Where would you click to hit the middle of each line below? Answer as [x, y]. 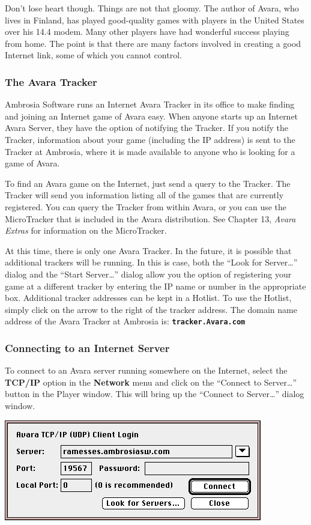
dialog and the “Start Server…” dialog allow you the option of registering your [148, 274]
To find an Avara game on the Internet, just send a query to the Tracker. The [148, 183]
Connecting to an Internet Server [87, 347]
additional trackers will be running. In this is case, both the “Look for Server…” [151, 262]
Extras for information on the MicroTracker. [86, 230]
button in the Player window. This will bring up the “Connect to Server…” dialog [155, 394]
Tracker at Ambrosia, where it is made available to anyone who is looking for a [150, 151]
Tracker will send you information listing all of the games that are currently [144, 195]
